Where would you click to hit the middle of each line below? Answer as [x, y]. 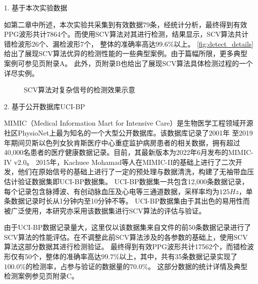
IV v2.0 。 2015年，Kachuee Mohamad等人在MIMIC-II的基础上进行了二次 [120, 162]
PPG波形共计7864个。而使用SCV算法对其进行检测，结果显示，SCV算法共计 [126, 34]
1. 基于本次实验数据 [36, 7]
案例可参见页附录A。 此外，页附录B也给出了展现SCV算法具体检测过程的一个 [129, 63]
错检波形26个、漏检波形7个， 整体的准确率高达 [80, 43]
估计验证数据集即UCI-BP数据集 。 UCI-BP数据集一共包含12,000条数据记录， [127, 181]
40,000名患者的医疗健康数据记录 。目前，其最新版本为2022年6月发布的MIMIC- [129, 152]
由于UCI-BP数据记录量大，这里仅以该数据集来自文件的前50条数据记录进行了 [128, 227]
